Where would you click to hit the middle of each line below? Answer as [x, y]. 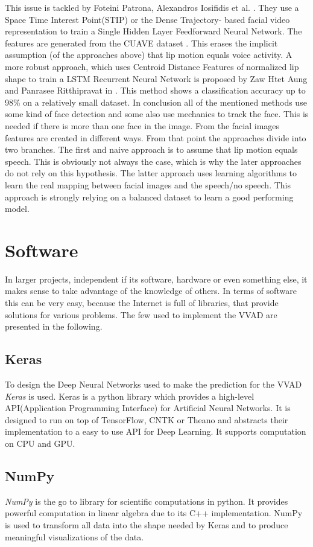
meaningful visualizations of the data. [74, 536]
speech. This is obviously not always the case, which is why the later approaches [153, 161]
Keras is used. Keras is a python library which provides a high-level [130, 396]
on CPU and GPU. [40, 443]
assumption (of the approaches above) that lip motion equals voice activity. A [149, 55]
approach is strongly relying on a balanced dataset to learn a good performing [149, 197]
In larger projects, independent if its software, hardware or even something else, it [156, 279]
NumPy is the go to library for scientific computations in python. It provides [147, 501]
